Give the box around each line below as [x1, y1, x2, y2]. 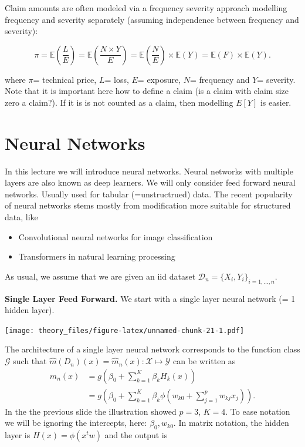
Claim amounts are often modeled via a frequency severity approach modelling [5, 2, 287, 14]
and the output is [104, 429, 168, 441]
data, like [5, 211, 38, 223]
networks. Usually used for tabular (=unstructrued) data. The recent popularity [5, 187, 293, 200]
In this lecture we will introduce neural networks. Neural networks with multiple [5, 164, 294, 177]
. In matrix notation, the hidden [173, 416, 289, 429]
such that [13, 355, 47, 367]
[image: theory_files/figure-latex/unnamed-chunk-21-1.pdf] [5, 326, 245, 335]
